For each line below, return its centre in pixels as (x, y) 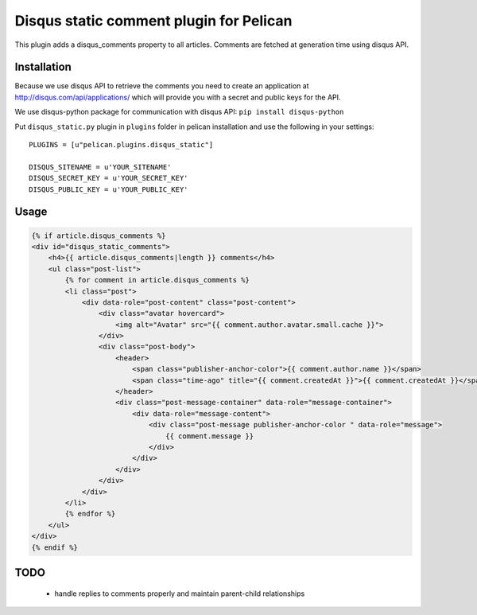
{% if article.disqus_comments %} (99, 235)
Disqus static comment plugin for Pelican (153, 21)
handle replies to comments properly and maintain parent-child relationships (180, 594)
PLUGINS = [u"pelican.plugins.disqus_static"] (121, 145)
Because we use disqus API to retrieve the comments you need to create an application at (162, 86)
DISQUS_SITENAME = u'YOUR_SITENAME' (100, 167)
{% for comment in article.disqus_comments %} (157, 280)
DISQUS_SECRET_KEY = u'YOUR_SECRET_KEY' (109, 178)
